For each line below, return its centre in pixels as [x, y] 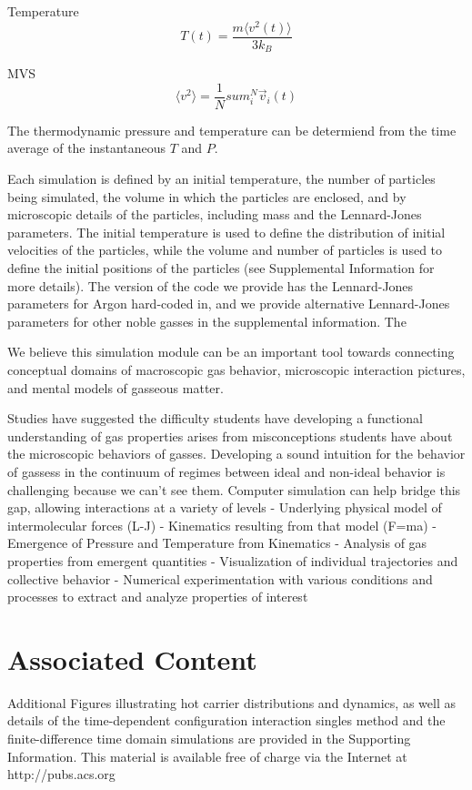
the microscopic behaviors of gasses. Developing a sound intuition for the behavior [236, 454]
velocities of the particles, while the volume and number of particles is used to [225, 250]
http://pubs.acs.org [61, 774]
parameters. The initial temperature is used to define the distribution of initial [226, 232]
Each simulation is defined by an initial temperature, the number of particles [221, 179]
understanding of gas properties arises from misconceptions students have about [230, 436]
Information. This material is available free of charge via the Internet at [207, 756]
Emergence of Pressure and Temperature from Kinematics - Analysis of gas [217, 543]
